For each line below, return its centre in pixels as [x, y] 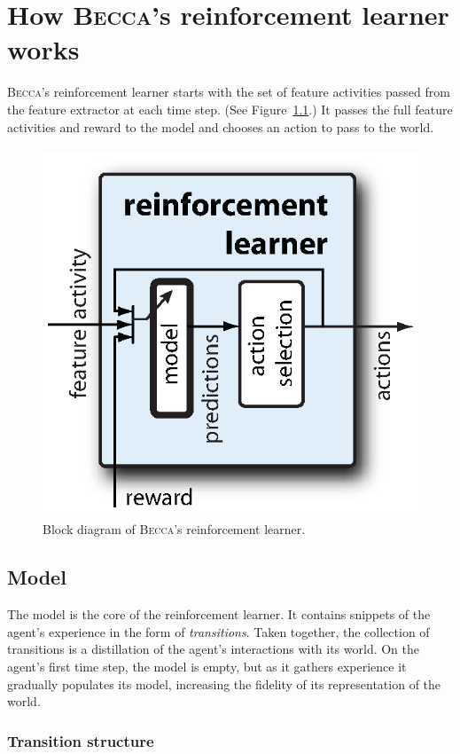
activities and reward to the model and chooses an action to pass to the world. [221, 126]
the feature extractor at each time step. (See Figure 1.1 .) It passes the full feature [230, 109]
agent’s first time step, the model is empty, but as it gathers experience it [207, 666]
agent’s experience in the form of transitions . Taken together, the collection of [218, 631]
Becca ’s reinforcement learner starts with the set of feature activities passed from [229, 92]
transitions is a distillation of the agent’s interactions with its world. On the [214, 649]
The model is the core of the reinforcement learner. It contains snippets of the [219, 614]
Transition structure [81, 740]
